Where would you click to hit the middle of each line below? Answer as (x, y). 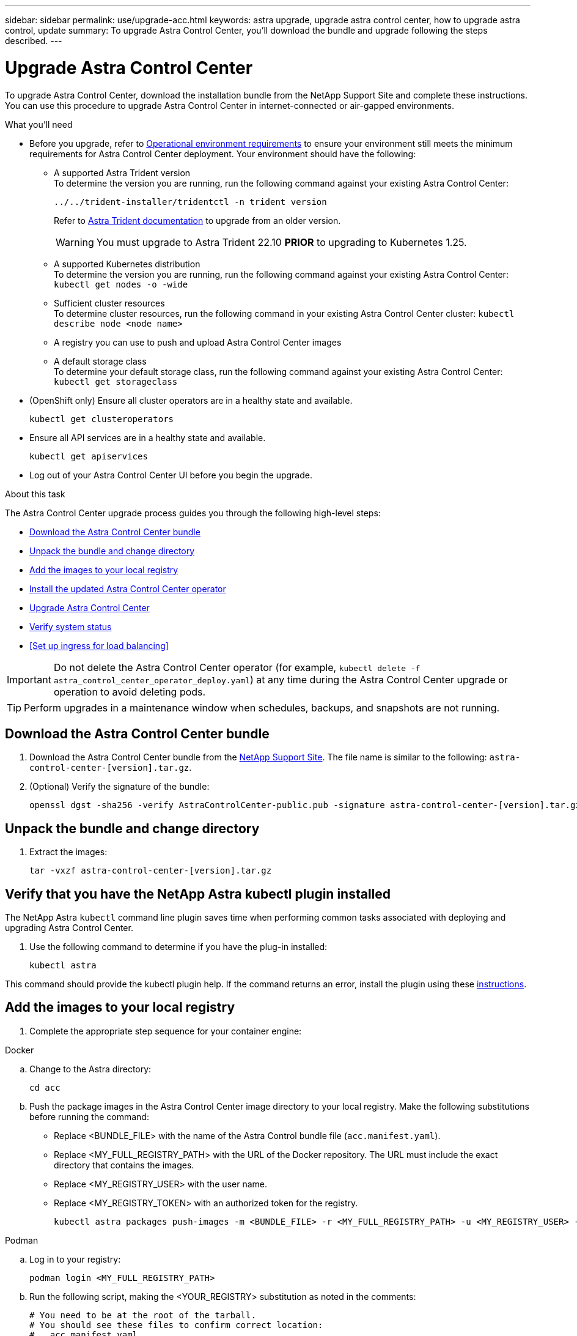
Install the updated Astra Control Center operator (128, 588)
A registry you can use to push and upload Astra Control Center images (198, 342)
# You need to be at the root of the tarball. (143, 1315)
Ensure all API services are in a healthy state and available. (148, 437)
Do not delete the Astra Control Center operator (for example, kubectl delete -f (237, 667)
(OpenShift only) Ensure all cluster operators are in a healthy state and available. (191, 400)
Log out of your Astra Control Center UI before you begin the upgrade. (171, 475)
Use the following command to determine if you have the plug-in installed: (178, 947)
